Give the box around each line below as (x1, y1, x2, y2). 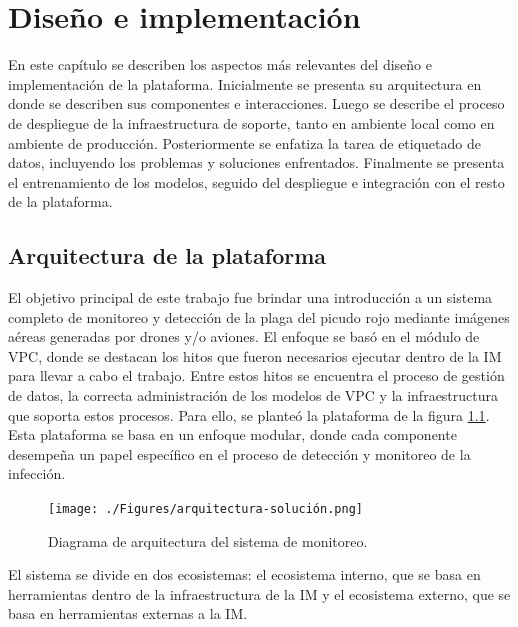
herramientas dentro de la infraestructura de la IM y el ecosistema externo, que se (8, 583, 511, 604)
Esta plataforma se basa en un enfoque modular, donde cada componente (8, 424, 457, 445)
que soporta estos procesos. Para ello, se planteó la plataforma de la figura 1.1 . (8, 404, 490, 425)
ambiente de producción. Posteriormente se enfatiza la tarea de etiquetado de (8, 132, 481, 153)
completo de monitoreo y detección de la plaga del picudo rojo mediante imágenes (8, 306, 510, 327)
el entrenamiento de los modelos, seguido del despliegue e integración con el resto (8, 171, 505, 192)
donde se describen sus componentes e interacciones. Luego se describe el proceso (8, 93, 505, 114)
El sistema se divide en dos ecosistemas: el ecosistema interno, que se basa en (8, 564, 481, 585)
